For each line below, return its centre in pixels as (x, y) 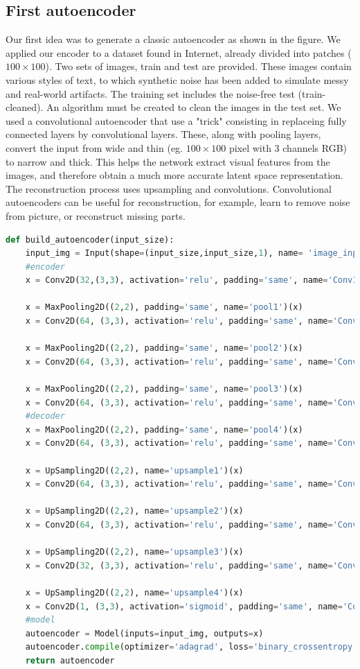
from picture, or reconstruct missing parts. (96, 215)
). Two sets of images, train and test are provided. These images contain (198, 66)
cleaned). (25, 107)
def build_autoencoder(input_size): (90, 240)
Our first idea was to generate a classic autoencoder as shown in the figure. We (173, 39)
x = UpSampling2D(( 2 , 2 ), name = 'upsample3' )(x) (134, 552)
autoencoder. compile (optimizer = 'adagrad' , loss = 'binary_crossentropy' (191, 647)
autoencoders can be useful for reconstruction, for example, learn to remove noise (178, 202)
